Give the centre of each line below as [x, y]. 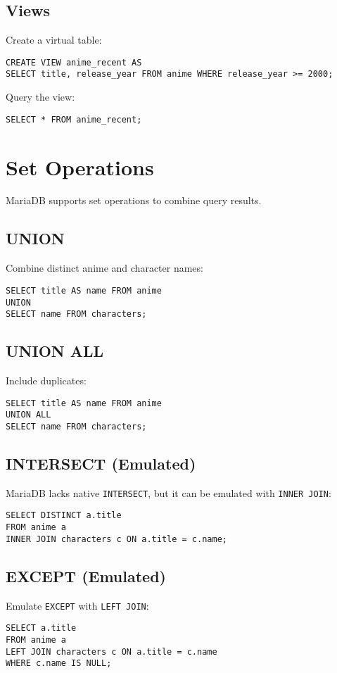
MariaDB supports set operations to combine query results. [134, 200]
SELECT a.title [41, 628]
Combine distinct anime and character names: [104, 268]
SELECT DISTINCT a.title [64, 516]
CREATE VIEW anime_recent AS [74, 62]
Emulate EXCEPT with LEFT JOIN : [77, 605]
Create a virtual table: [54, 40]
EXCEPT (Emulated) [86, 575]
